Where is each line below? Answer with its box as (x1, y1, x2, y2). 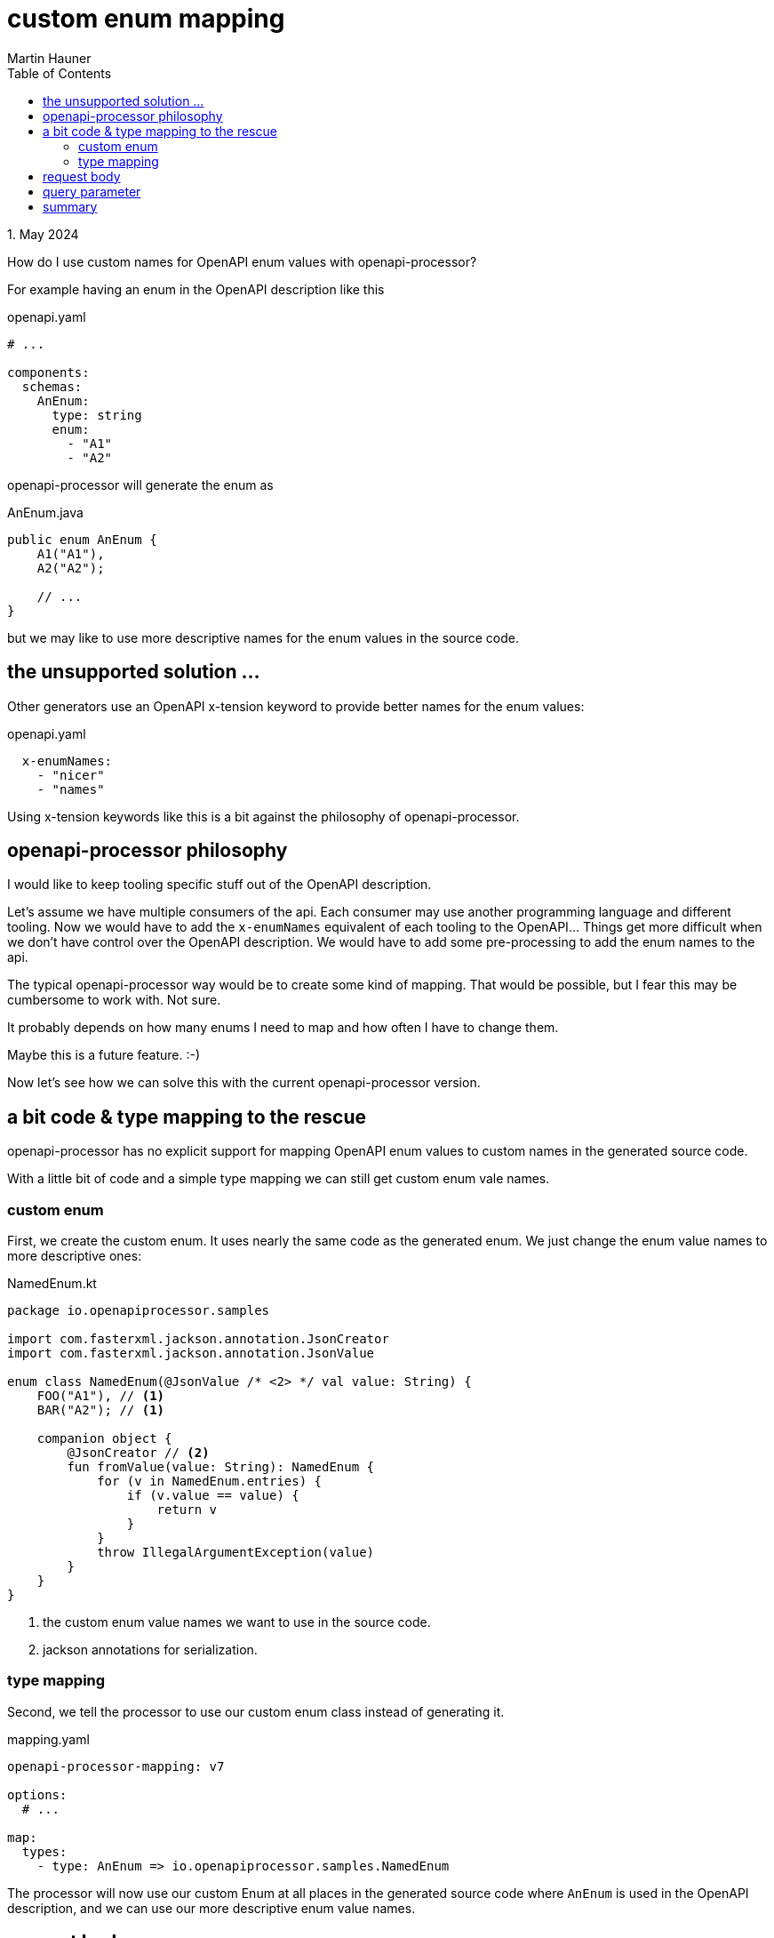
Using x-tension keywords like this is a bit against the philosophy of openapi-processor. (7, 808, 520, 824)
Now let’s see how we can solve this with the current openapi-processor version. (7, 1075, 481, 1091)
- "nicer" (36, 767, 105, 782)
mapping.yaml (7, 1731, 90, 1747)
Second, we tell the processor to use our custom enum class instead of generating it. (7, 1703, 505, 1719)
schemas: (21, 379, 83, 394)
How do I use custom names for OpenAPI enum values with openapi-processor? (7, 253, 477, 269)
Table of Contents (7, 65, 112, 81)
